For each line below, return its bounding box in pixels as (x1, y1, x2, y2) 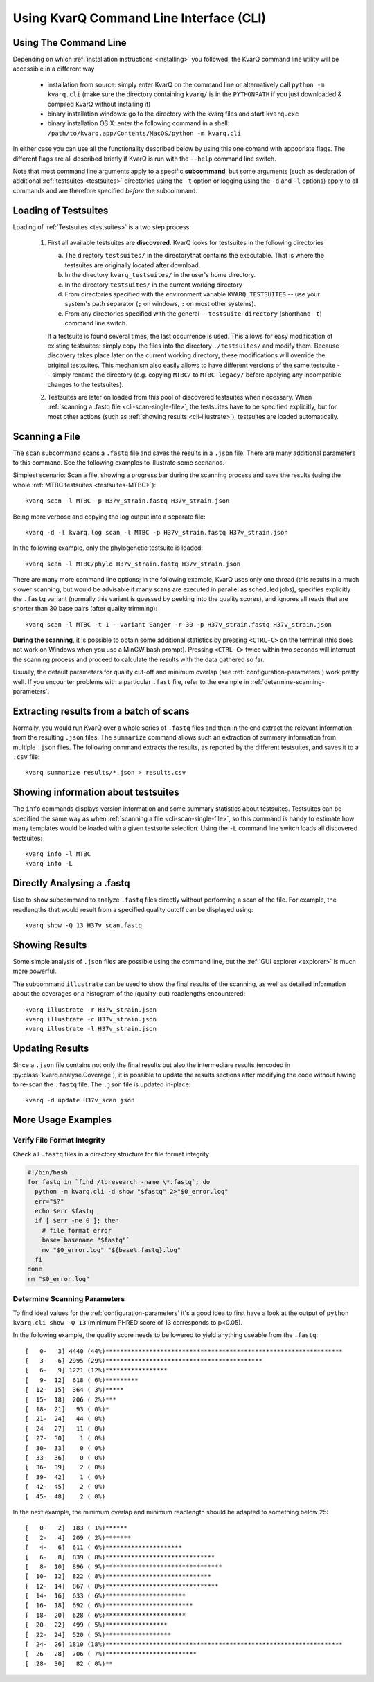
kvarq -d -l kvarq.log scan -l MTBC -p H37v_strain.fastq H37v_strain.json (25, 528, 288, 536)
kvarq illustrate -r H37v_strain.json (25, 1005, 157, 1014)
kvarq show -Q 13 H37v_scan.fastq (25, 922, 142, 929)
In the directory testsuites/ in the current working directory (64, 280, 242, 289)
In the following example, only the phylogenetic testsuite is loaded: (12, 544, 204, 552)
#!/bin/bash (27, 1168, 69, 1176)
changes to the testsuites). (47, 380, 124, 388)
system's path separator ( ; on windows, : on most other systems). (64, 300, 256, 308)
